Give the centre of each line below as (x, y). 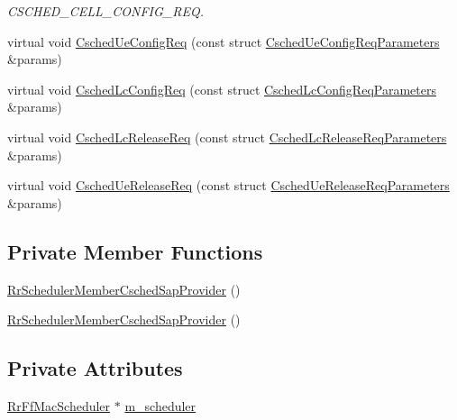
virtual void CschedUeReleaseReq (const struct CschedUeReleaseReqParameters (228, 185)
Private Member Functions (135, 251)
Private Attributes (95, 368)
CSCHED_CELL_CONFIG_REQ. (105, 11)
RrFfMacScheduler (59, 405)
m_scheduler (160, 405)
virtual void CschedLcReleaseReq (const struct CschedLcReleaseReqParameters (227, 137)
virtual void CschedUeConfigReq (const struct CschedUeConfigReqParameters (224, 41)
